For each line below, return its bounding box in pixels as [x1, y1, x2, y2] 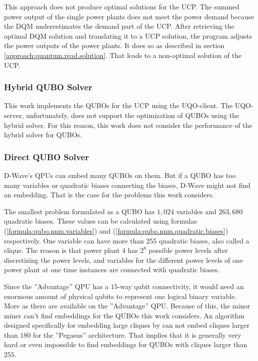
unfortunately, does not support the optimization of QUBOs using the [26, 110, 239, 120]
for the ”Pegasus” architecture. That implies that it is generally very [33, 329, 241, 340]
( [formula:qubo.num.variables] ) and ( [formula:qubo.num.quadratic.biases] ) [4, 225, 228, 236]
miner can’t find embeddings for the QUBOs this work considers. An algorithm [4, 310, 245, 320]
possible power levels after [148, 245, 228, 255]
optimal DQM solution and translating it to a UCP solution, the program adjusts [4, 30, 252, 41]
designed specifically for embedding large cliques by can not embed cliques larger [4, 320, 250, 330]
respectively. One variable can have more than [4, 235, 144, 245]
